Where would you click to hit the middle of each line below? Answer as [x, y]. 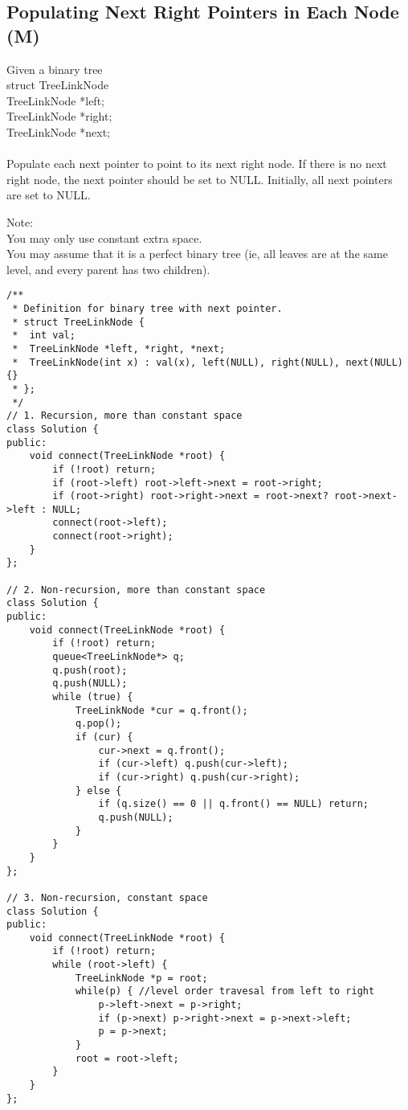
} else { [98, 791]
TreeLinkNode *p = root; [141, 978]
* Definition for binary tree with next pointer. [147, 308]
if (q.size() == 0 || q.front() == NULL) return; [234, 804]
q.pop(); [98, 724]
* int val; [44, 336]
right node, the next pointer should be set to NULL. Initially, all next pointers [200, 179]
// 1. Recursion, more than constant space [124, 416]
